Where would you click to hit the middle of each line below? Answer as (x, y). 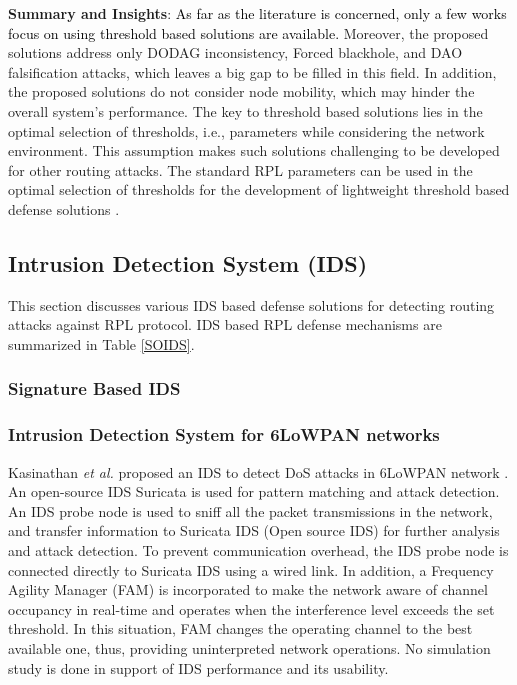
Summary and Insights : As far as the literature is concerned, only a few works (257, 13)
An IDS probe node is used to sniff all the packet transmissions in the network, (250, 510)
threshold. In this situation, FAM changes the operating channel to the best (240, 628)
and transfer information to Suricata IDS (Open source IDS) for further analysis (254, 530)
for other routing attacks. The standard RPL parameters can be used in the (240, 169)
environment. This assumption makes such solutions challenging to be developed (254, 150)
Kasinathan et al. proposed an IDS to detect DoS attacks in (192, 471)
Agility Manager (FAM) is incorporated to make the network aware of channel (248, 589)
